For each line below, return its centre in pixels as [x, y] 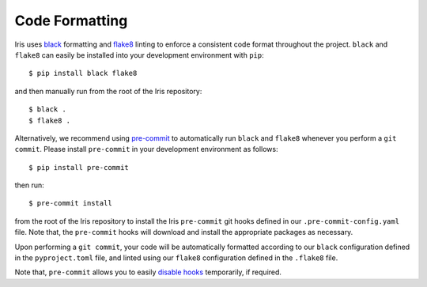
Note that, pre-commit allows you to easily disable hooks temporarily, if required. [148, 272]
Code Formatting [71, 21]
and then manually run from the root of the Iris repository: [108, 91]
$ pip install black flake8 [83, 74]
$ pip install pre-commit [79, 167]
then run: [30, 185]
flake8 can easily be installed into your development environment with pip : [139, 55]
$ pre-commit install [70, 203]
